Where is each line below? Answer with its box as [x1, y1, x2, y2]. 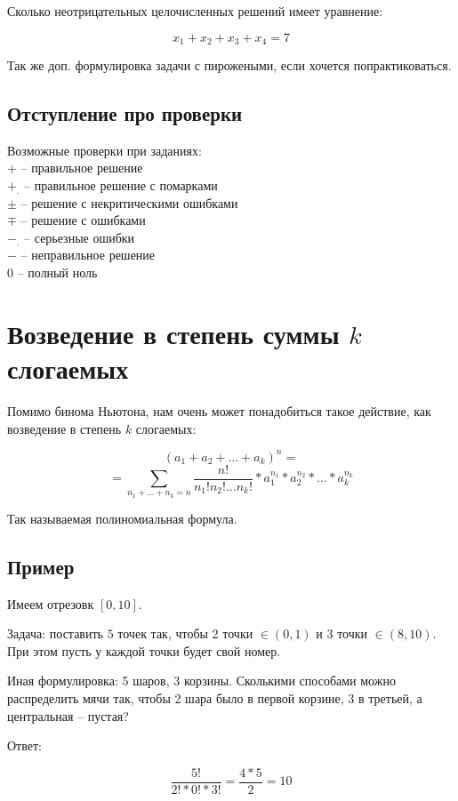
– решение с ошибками [20, 211, 146, 229]
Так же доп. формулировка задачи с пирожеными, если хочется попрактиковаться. [7, 56, 452, 75]
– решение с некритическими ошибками [20, 193, 238, 212]
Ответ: [7, 736, 42, 755]
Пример [7, 552, 75, 580]
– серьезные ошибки [24, 228, 135, 246]
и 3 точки [316, 624, 368, 643]
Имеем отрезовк [7, 594, 94, 613]
